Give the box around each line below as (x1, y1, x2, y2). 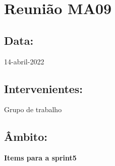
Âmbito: (4, 129, 47, 144)
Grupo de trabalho (4, 104, 62, 115)
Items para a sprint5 (4, 152, 77, 163)
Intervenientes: (4, 80, 83, 96)
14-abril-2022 (4, 56, 44, 66)
